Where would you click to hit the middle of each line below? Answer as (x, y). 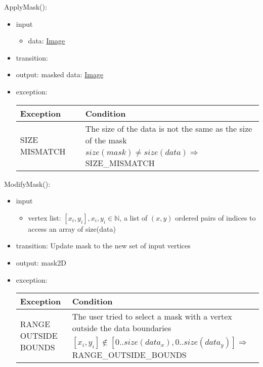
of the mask (106, 140)
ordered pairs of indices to (215, 217)
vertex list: (45, 217)
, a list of (134, 217)
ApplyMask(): (26, 7)
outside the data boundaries (122, 328)
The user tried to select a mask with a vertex (152, 317)
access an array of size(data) (72, 228)
